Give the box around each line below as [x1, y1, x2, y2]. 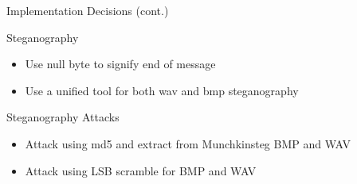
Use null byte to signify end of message [25, 56, 216, 72]
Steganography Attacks [6, 109, 120, 125]
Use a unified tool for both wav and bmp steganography [25, 82, 299, 98]
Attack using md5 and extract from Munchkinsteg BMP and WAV [25, 135, 351, 151]
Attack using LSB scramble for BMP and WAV [25, 162, 257, 178]
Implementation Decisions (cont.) [6, 2, 169, 18]
